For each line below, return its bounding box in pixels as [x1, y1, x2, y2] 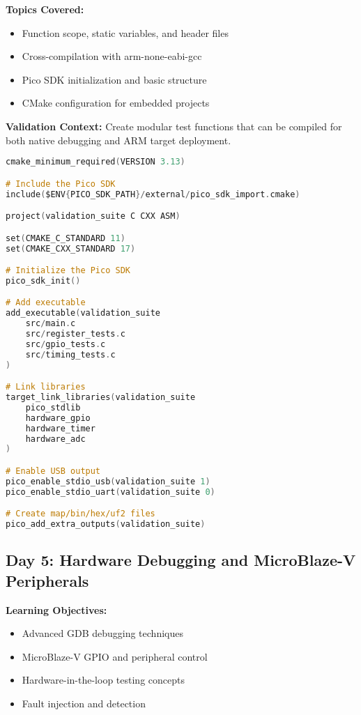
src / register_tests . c [25, 329, 125, 339]
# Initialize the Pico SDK [6, 266, 130, 276]
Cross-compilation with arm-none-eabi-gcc [22, 49, 202, 63]
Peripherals [6, 569, 89, 591]
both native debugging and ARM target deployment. [6, 132, 231, 147]
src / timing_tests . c [25, 349, 116, 360]
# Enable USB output [6, 466, 101, 476]
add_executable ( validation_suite [6, 308, 160, 318]
